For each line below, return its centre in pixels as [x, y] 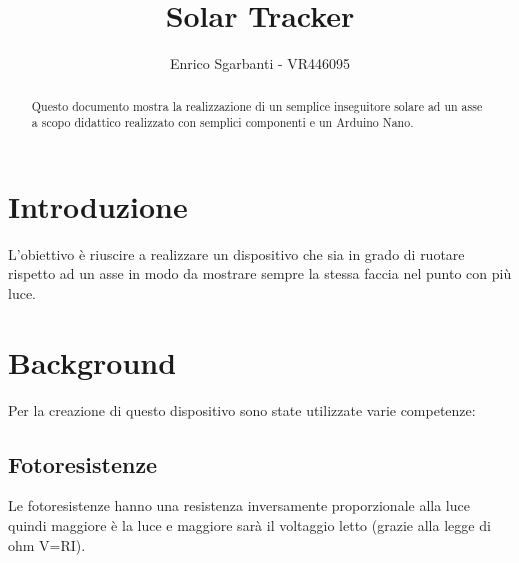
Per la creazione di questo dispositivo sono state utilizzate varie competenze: [242, 409]
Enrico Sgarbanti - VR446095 [260, 63]
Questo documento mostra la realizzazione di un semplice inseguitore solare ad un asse [257, 105]
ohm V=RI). [47, 544]
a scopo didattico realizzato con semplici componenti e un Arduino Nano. [222, 122]
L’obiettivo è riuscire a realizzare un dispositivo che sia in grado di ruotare [236, 253]
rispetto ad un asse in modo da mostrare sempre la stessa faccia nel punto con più [260, 273]
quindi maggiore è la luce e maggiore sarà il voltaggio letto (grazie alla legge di [249, 525]
